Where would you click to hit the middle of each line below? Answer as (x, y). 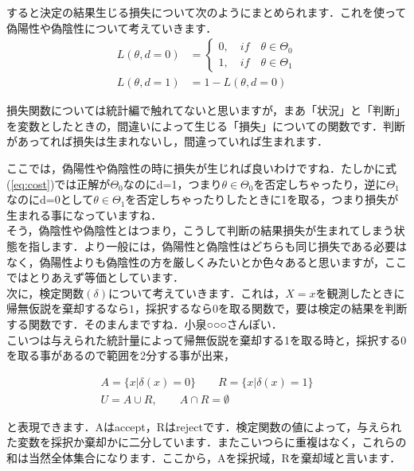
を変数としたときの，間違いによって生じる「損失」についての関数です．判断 (206, 125)
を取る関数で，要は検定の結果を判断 (313, 308)
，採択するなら (174, 308)
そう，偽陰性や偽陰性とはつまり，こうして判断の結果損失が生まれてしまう (200, 230)
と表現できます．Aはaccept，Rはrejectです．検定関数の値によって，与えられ (204, 426)
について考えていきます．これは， (197, 292)
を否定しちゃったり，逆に (320, 183)
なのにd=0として (50, 199)
